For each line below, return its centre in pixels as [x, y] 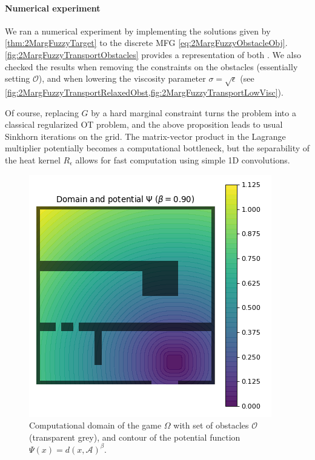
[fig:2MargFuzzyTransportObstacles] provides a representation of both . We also [153, 54]
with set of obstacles [211, 425]
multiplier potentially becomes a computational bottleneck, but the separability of [157, 148]
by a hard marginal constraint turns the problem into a [194, 112]
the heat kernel [33, 159]
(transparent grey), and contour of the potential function [135, 437]
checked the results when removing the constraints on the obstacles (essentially [151, 66]
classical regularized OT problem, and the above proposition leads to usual [144, 124]
